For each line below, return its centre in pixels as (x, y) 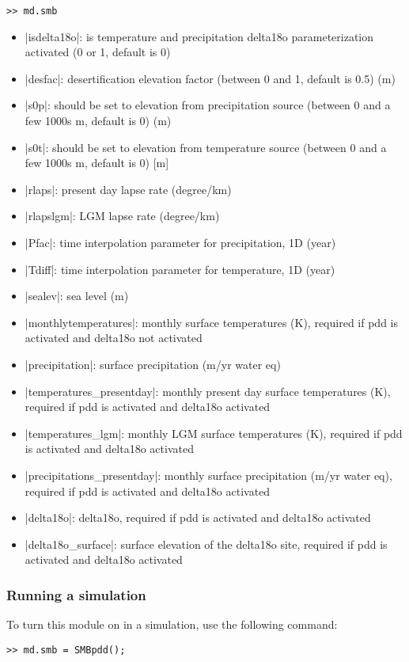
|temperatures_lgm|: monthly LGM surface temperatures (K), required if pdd (214, 433)
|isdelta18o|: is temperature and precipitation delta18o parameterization (199, 36)
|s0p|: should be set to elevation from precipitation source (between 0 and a (208, 105)
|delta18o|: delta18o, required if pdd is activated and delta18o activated (198, 517)
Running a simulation (76, 594)
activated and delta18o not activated (114, 338)
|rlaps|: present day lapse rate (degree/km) (128, 189)
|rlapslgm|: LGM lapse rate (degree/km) (122, 216)
